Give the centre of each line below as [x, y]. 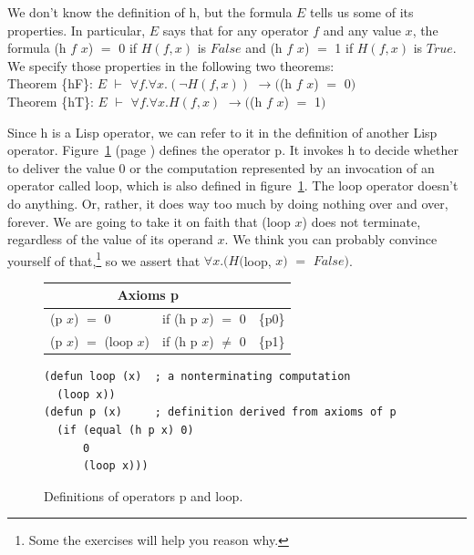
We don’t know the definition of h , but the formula [150, 12]
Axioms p [148, 295]
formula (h [37, 48]
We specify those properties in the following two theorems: [171, 65]
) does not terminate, [361, 221]
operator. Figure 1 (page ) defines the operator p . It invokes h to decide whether [233, 150]
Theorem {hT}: [51, 101]
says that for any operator [236, 30]
